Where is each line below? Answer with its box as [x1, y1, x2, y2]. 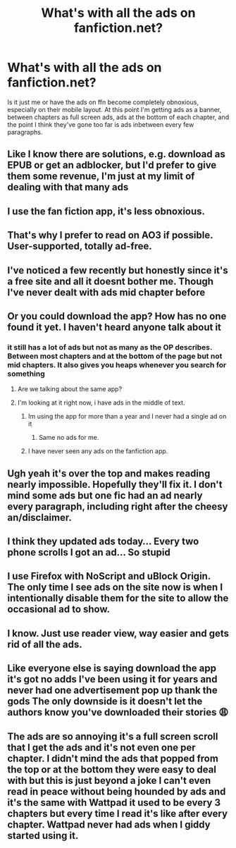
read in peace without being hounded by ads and [7, 785, 226, 797]
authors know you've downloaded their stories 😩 [7, 706, 229, 718]
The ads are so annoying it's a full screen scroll [7, 730, 218, 742]
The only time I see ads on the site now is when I [7, 582, 223, 594]
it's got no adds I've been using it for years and [7, 673, 218, 685]
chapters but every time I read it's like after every [7, 807, 228, 819]
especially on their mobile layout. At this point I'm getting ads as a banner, [7, 105, 222, 113]
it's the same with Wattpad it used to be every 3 [7, 797, 221, 809]
